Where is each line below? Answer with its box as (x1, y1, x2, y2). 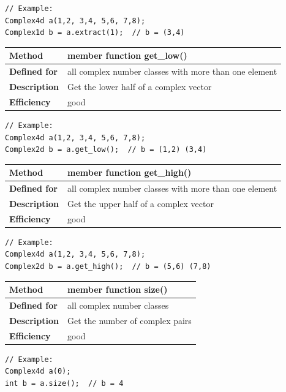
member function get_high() (67, 166, 192, 179)
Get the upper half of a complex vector (67, 197, 214, 209)
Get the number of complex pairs (67, 314, 192, 326)
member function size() (67, 283, 168, 296)
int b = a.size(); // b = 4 (5, 379, 124, 388)
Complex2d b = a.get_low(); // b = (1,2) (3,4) (5, 145, 207, 154)
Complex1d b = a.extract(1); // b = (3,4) (5, 28, 185, 37)
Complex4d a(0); (5, 367, 71, 376)
